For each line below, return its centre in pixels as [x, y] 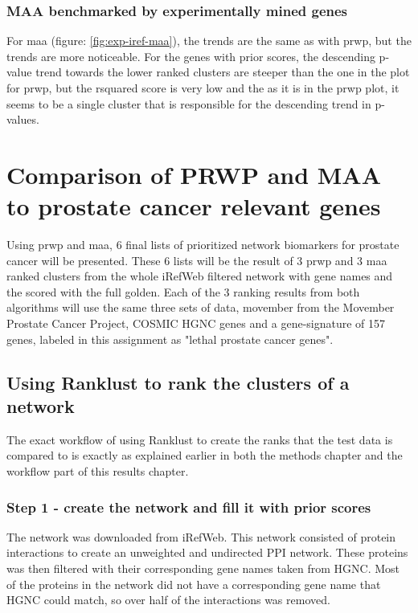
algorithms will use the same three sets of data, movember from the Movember [201, 307]
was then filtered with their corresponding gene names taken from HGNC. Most [203, 568]
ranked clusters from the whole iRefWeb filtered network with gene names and [200, 276]
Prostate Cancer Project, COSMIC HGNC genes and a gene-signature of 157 [196, 323]
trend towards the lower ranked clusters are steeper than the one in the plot [223, 72]
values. [23, 119]
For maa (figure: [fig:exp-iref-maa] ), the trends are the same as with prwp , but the [209, 41]
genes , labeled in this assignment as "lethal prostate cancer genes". [170, 339]
